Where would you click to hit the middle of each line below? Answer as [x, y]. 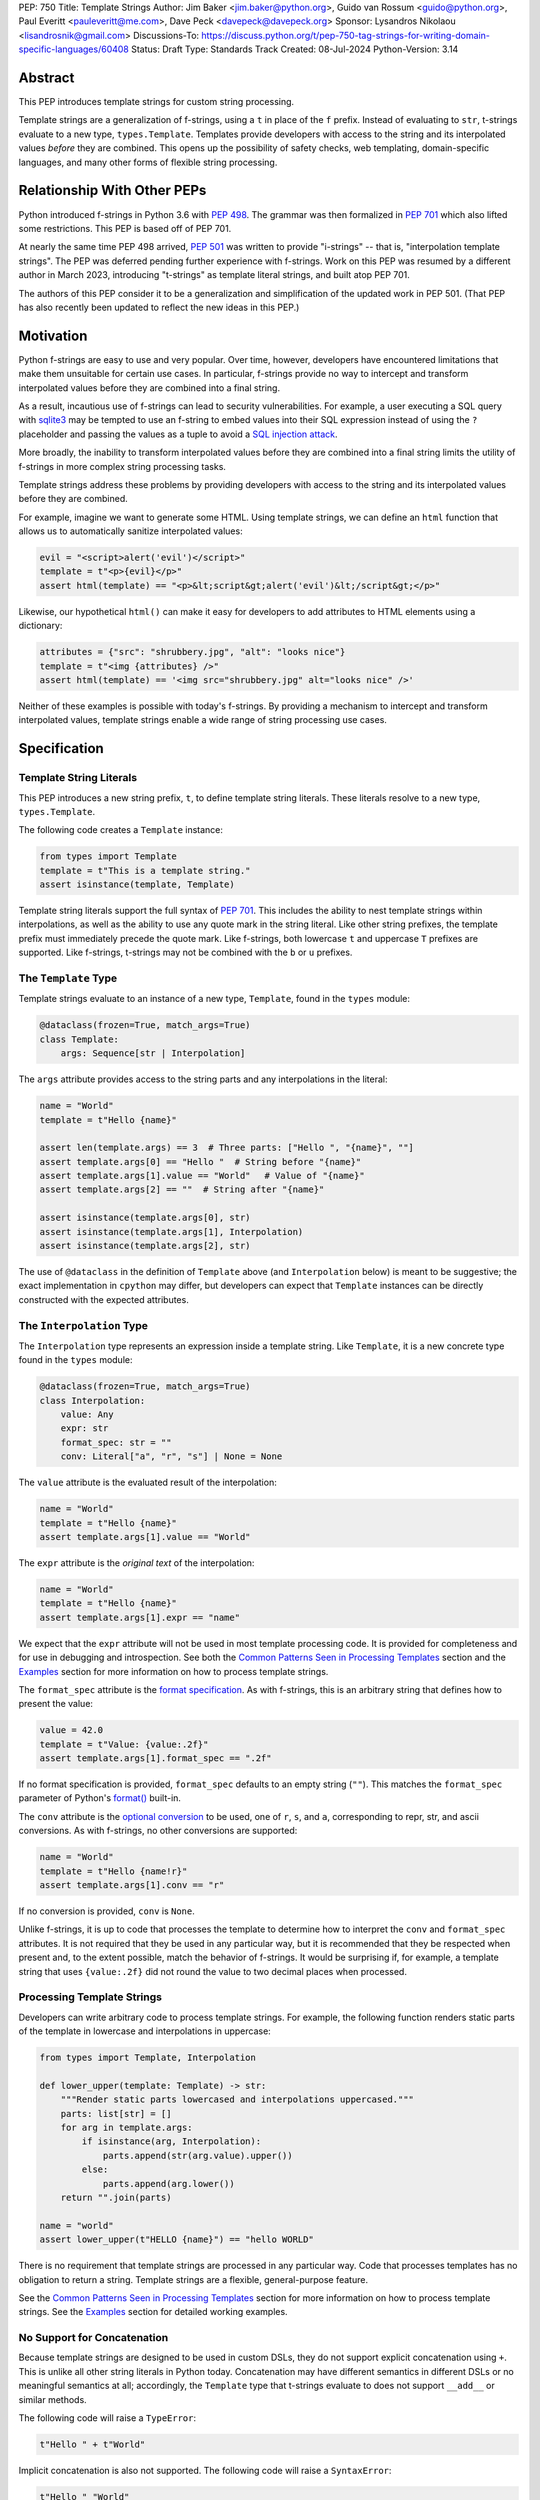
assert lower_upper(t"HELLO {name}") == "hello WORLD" [176, 2239]
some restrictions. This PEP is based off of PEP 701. [125, 228]
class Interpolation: [92, 1400]
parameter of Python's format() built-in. [100, 1798]
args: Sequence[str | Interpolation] [153, 1053]
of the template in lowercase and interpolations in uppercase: [145, 2031]
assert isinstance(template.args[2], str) [145, 1246]
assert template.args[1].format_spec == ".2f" [155, 1758]
